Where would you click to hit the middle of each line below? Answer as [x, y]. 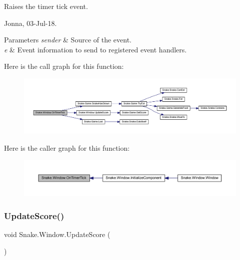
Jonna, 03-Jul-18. [30, 23]
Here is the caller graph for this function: [67, 147]
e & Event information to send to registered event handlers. [95, 49]
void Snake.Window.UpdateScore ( [57, 234]
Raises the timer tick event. [46, 6]
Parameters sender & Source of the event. [68, 40]
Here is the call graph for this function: [64, 66]
